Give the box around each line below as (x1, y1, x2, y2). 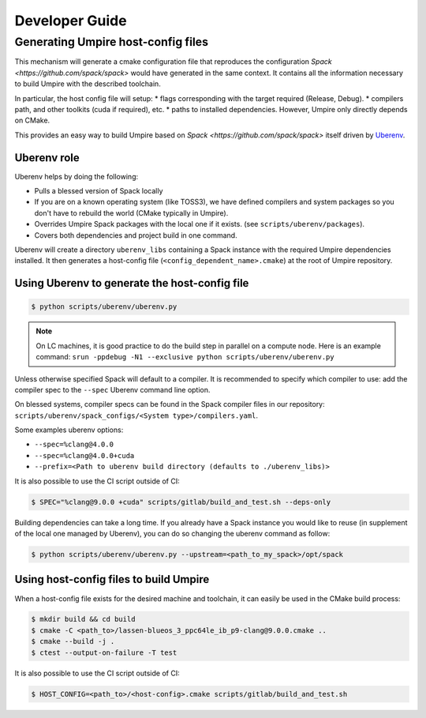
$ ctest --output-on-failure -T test (31, 648, 177, 657)
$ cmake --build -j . (31, 637, 115, 646)
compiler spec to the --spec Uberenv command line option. (14, 385, 211, 394)
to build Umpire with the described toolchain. (14, 79, 161, 88)
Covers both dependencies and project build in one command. (34, 230, 237, 240)
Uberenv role (14, 151, 80, 164)
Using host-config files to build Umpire (14, 573, 210, 586)
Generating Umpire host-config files (14, 35, 209, 49)
